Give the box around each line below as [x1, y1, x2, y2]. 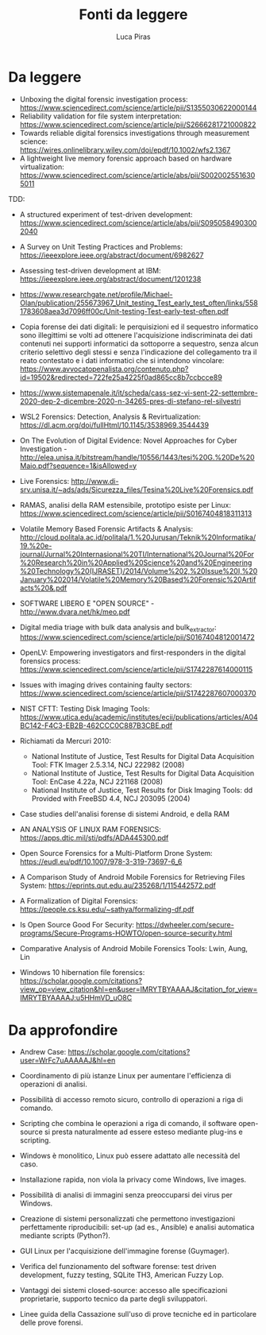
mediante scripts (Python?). [19, 1231, 111, 1240]
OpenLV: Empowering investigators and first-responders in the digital [19, 648, 246, 657]
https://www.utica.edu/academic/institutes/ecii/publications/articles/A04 [19, 713, 258, 722]
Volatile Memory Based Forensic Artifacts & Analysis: [19, 524, 193, 533]
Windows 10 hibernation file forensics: [19, 968, 145, 977]
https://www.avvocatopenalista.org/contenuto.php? [19, 364, 189, 373]
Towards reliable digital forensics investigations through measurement [19, 128, 250, 137]
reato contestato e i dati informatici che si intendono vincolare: [19, 355, 225, 365]
